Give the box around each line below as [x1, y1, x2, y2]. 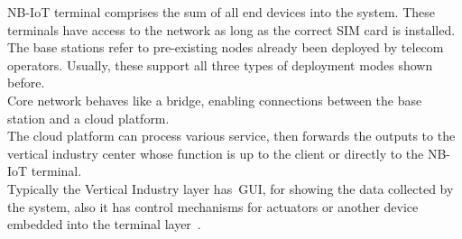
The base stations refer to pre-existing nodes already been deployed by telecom [7, 38, 444, 57]
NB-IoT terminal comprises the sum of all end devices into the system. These [7, 3, 435, 21]
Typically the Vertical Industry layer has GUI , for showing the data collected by [7, 179, 454, 198]
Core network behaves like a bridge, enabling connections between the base [7, 90, 422, 109]
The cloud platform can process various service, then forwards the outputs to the [7, 126, 456, 145]
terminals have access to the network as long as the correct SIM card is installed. [7, 20, 456, 39]
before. [7, 73, 45, 92]
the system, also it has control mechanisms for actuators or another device [7, 197, 419, 216]
